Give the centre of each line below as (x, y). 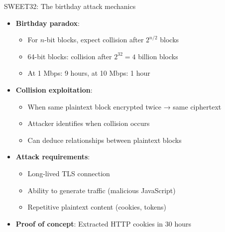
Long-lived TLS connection (69, 173)
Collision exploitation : (54, 89)
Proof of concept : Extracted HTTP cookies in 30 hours (103, 223)
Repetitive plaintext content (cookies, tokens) (97, 207)
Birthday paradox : (48, 23)
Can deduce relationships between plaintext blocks (105, 140)
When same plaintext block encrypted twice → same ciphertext (124, 106)
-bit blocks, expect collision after (94, 40)
